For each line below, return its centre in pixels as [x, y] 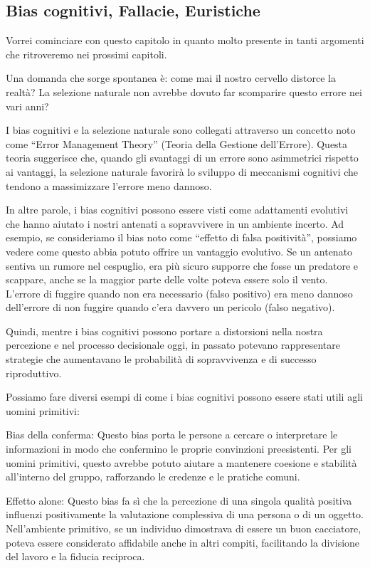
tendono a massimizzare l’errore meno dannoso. [109, 185]
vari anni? [27, 106]
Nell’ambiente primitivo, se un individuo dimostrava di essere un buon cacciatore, [184, 528]
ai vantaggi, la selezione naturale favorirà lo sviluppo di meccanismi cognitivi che [182, 171]
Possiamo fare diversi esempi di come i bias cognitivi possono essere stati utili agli [184, 397]
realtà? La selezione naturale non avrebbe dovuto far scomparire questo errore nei [184, 91]
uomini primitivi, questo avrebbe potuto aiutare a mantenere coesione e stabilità [181, 462]
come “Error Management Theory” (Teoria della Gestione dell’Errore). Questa [177, 143]
